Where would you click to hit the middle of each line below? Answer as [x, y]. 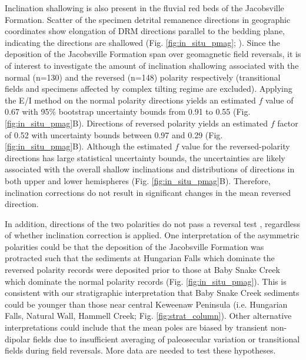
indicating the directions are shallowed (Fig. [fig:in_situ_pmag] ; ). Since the [142, 42]
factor [288, 123]
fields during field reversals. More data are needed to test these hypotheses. [140, 350]
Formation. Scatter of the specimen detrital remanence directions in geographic [148, 19]
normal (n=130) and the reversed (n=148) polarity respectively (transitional [143, 77]
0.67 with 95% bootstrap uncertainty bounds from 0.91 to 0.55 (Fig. [128, 111]
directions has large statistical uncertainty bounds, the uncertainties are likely [145, 157]
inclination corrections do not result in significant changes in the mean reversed [148, 192]
